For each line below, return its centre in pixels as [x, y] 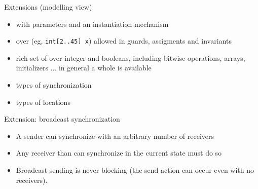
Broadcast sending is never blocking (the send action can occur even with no [135, 170]
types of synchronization [54, 85]
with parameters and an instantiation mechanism [92, 24]
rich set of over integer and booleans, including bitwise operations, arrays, [131, 58]
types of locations [43, 102]
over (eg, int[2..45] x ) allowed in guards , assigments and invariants [124, 41]
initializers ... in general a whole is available [84, 68]
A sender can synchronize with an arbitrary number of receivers [115, 136]
